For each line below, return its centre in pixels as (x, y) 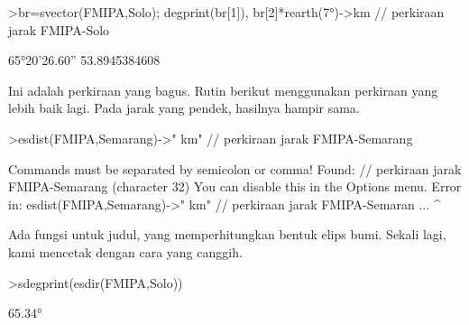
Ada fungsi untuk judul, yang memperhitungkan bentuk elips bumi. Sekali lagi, (227, 234)
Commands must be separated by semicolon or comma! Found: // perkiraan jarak (235, 168)
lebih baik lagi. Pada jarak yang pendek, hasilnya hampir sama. (184, 108)
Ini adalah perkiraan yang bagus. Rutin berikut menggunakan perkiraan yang (223, 90)
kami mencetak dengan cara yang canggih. (125, 251)
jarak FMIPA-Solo (59, 29)
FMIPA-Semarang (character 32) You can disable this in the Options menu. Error (235, 186)
